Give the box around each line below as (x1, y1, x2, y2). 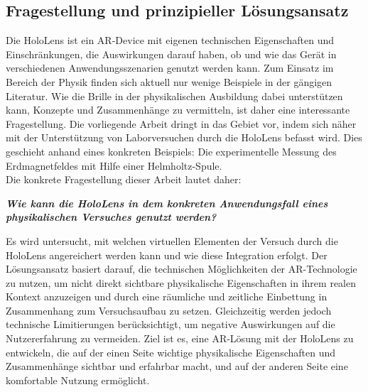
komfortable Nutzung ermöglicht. (6, 372, 150, 387)
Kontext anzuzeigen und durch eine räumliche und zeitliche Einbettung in (6, 289, 328, 304)
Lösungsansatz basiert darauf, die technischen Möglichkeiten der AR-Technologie (6, 261, 357, 276)
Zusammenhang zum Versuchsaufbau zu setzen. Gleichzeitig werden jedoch (6, 303, 332, 317)
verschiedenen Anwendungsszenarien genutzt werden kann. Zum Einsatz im (6, 60, 334, 75)
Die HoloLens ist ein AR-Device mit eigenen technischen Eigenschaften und (6, 33, 335, 48)
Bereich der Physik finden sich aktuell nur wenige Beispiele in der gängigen (6, 74, 332, 89)
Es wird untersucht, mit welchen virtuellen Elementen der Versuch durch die (6, 233, 338, 248)
